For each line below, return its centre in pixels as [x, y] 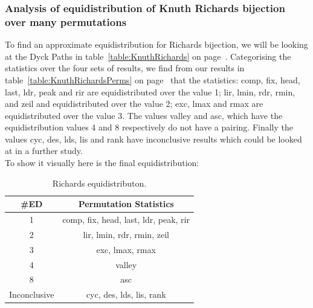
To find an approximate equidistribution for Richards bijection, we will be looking [156, 44]
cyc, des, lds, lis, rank [126, 294]
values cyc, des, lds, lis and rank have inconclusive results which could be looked [153, 139]
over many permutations [66, 21]
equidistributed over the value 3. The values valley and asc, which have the [144, 115]
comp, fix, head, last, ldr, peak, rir [126, 220]
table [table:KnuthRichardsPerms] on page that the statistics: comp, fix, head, [153, 79]
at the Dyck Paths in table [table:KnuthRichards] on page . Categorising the [148, 56]
